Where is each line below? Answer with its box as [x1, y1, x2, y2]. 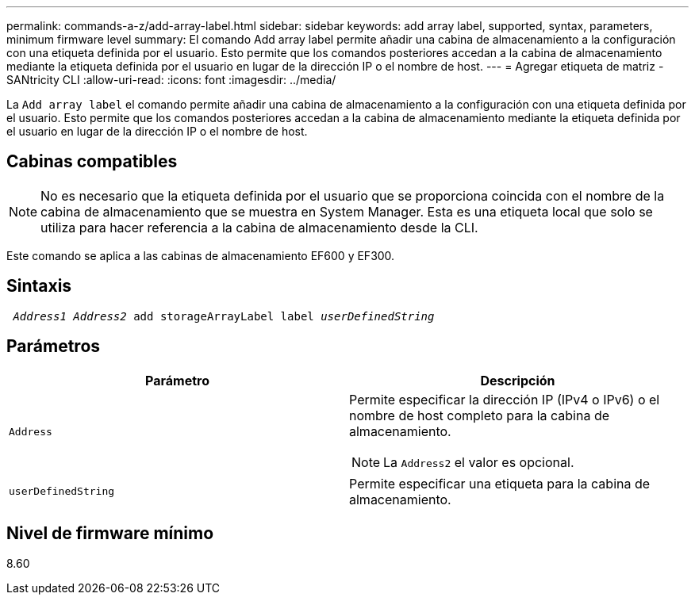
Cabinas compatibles [6, 151, 178, 172]
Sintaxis [6, 276, 72, 297]
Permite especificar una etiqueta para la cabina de [349, 475, 651, 492]
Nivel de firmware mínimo [6, 523, 214, 543]
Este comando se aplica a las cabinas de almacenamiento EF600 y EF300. [6, 248, 395, 262]
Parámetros [6, 336, 101, 357]
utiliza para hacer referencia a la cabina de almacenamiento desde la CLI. [40, 219, 478, 235]
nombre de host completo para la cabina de [349, 407, 610, 423]
